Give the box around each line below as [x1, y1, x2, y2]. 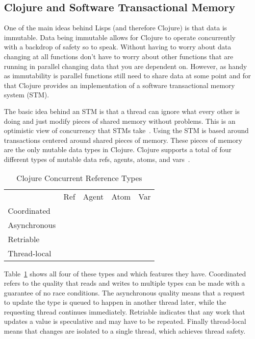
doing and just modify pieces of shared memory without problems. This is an [4, 115, 235, 126]
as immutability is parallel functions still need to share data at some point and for [4, 70, 251, 81]
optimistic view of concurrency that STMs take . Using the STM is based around [4, 125, 249, 136]
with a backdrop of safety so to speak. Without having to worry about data [4, 42, 231, 52]
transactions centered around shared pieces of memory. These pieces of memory [4, 135, 242, 145]
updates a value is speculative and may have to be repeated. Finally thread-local [4, 316, 247, 326]
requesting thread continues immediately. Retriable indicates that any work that [4, 306, 245, 316]
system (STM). [4, 90, 49, 100]
